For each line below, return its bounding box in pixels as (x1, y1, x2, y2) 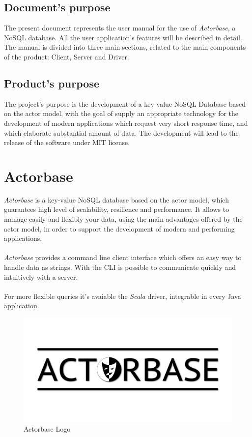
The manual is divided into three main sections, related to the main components (4, 42, 246, 52)
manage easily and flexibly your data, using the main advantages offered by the (4, 214, 243, 224)
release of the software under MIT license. (4, 137, 130, 147)
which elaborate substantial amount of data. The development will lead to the (4, 127, 239, 138)
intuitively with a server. (4, 271, 78, 282)
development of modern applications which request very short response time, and (4, 117, 248, 128)
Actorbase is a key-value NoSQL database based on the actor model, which (4, 194, 229, 204)
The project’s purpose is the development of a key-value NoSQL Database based (4, 98, 246, 109)
